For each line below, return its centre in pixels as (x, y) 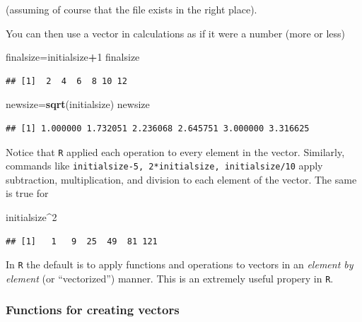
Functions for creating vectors (93, 310)
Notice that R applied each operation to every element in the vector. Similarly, (175, 151)
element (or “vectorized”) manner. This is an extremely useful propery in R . (170, 278)
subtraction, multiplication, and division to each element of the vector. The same (181, 179)
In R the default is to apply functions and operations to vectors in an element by (180, 264)
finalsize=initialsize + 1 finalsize (73, 57)
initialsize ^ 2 (31, 217)
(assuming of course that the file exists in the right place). (132, 9)
